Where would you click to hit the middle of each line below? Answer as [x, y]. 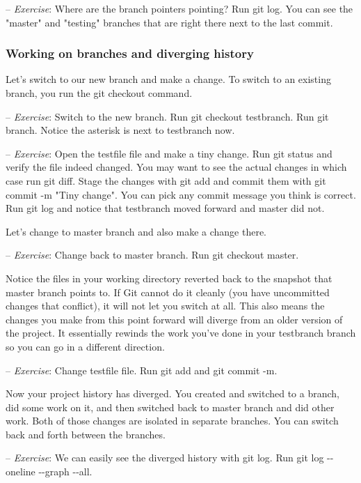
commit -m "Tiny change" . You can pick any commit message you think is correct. [181, 194]
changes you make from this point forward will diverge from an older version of [174, 319]
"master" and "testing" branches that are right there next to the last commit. [169, 22]
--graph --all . [65, 472]
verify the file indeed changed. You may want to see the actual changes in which [176, 167]
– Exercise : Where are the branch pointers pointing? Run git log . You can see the [179, 8]
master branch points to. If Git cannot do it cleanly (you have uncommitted [168, 292]
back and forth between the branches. [86, 434]
